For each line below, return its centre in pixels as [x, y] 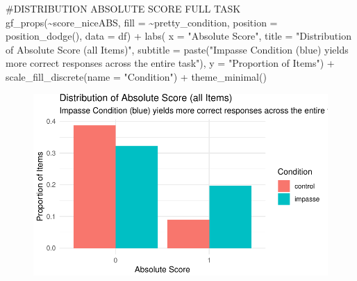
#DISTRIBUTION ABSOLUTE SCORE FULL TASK [123, 8]
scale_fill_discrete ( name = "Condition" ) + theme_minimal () [136, 76]
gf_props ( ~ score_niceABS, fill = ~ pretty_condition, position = [142, 22]
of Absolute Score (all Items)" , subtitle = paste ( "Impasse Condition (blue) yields [177, 49]
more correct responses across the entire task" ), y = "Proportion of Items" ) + [170, 63]
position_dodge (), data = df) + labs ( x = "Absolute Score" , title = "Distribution [178, 36]
